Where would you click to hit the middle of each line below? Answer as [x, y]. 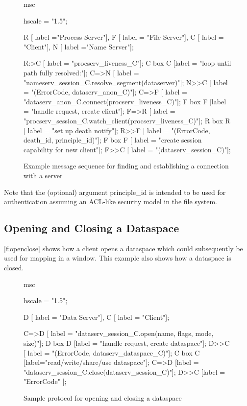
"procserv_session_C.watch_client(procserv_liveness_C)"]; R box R [127, 120]
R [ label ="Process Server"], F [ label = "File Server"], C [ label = [124, 37]
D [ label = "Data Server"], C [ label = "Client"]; [97, 317]
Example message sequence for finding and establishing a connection [126, 166]
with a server [43, 175]
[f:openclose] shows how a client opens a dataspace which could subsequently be [123, 248]
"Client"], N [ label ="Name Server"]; [79, 46]
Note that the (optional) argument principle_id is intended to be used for [115, 192]
